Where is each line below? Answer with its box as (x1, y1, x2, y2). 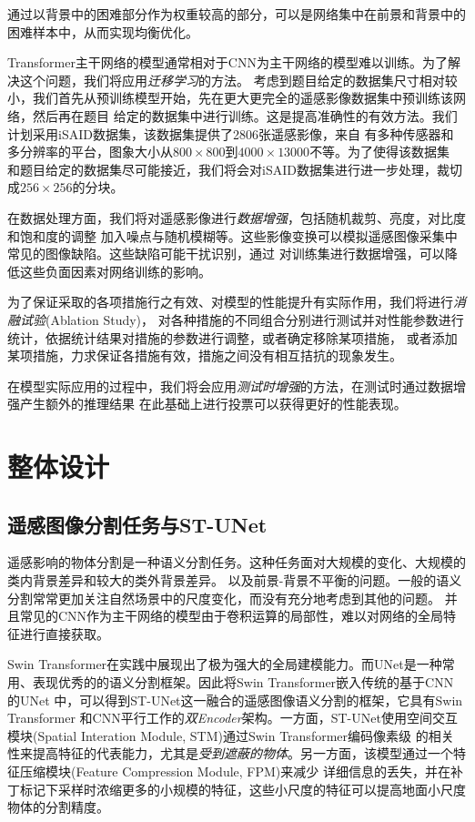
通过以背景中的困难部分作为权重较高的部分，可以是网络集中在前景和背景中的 (7, 5, 466, 23)
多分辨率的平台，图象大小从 (7, 142, 173, 161)
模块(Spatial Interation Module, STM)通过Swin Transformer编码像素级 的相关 (7, 726, 454, 745)
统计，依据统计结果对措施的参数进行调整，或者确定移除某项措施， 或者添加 (7, 328, 458, 347)
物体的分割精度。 (7, 797, 109, 817)
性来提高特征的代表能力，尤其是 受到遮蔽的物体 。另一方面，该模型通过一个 (7, 744, 453, 763)
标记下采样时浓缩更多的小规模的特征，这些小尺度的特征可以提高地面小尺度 (19, 779, 466, 798)
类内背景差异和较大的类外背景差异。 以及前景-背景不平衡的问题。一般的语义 (7, 571, 462, 590)
